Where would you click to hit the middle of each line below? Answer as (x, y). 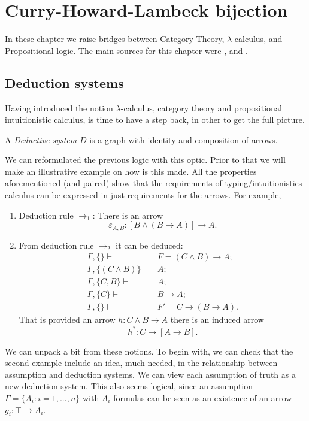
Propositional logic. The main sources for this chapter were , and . (126, 50)
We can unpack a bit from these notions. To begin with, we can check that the (149, 351)
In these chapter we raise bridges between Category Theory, (115, 39)
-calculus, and (257, 39)
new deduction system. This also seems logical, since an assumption (129, 386)
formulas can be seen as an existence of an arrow (203, 397)
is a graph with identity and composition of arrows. (184, 139)
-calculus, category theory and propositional (201, 107)
